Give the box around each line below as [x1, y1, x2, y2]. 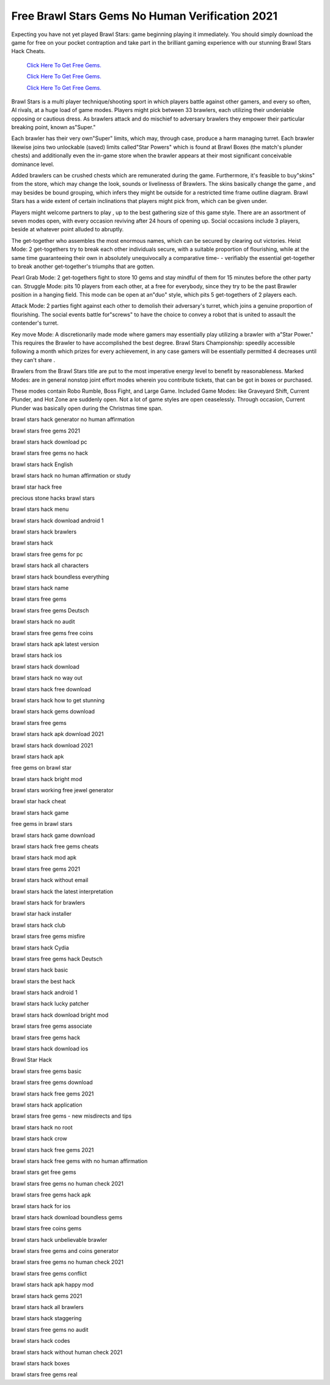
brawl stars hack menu [11, 505, 69, 513]
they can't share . [11, 356, 56, 363]
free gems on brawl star [11, 764, 72, 771]
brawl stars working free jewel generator [11, 787, 114, 794]
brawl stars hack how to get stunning [11, 696, 105, 704]
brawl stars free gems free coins [11, 629, 94, 636]
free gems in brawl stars [11, 820, 73, 828]
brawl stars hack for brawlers [11, 899, 86, 906]
